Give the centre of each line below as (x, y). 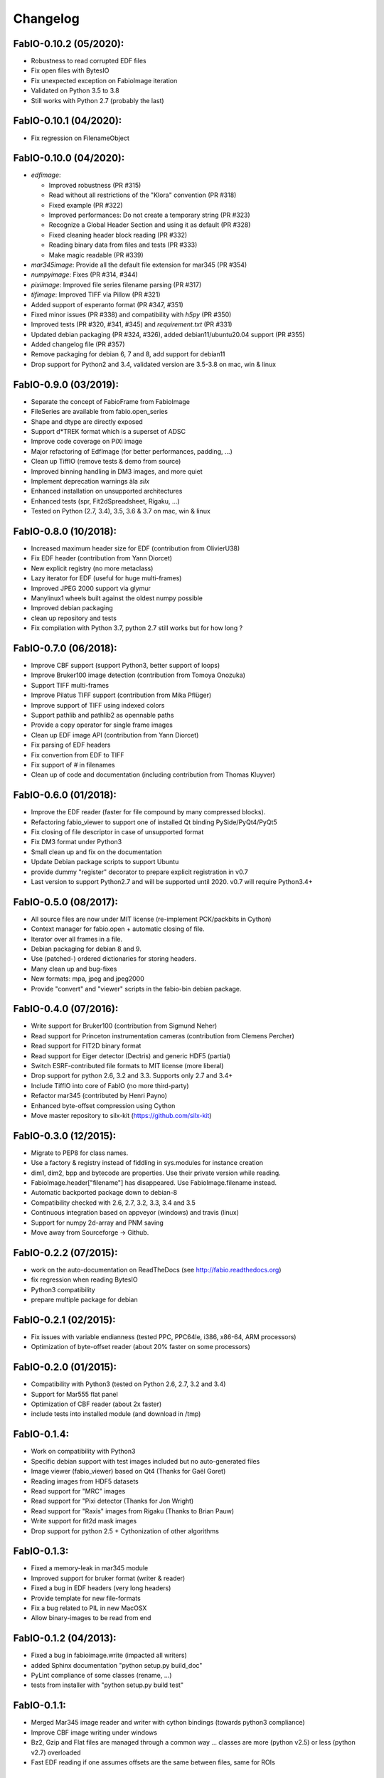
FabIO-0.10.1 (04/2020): (68, 121)
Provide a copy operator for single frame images (102, 725)
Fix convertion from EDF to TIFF (78, 755)
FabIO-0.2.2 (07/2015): (65, 1253)
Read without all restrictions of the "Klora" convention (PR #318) (143, 195)
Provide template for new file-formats (86, 1598)
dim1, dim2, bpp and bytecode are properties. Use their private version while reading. (156, 1173)
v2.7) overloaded (56, 1752)
